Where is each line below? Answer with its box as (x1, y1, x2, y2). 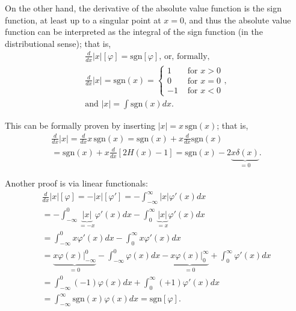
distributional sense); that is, (5, 37, 111, 49)
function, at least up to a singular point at (5, 13, 161, 26)
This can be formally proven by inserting (5, 119, 155, 132)
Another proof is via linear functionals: (5, 177, 148, 189)
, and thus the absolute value (183, 13, 291, 26)
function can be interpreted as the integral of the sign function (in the (5, 25, 263, 38)
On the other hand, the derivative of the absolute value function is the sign (5, 2, 282, 14)
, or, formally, (159, 52, 210, 61)
